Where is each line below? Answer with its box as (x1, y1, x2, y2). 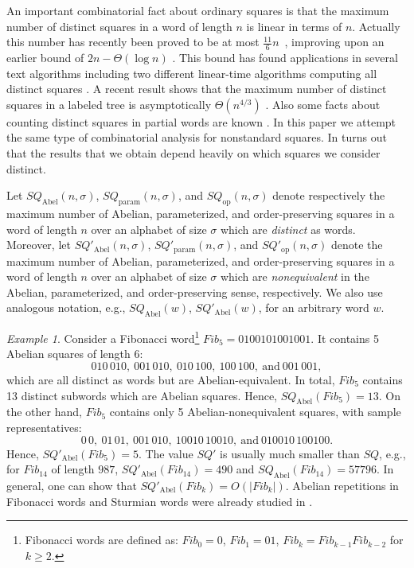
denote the (330, 236, 383, 253)
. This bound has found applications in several (172, 49, 398, 66)
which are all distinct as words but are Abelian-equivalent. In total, (6, 372, 335, 388)
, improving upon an (284, 33, 385, 50)
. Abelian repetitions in (285, 477, 399, 493)
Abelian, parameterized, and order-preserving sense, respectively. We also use (6, 283, 383, 300)
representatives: (6, 419, 82, 436)
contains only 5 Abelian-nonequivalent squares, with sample (109, 403, 401, 420)
